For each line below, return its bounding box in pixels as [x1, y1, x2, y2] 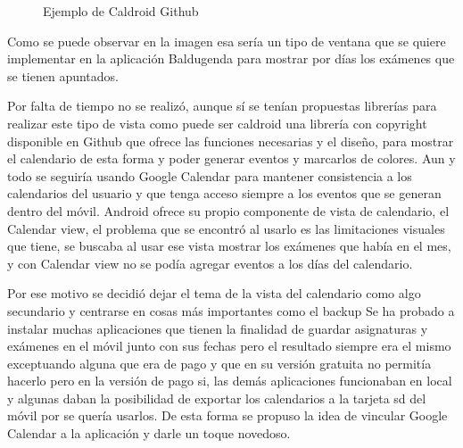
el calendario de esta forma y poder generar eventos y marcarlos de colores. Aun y [7, 149, 456, 168]
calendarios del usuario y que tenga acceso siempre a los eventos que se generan [7, 184, 442, 203]
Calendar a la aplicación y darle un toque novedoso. [7, 424, 291, 443]
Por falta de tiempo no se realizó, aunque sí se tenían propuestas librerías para [7, 96, 437, 115]
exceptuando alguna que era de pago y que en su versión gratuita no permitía [7, 353, 432, 372]
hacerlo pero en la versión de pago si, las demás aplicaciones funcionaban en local [7, 371, 452, 390]
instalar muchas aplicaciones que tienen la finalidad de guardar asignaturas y [7, 319, 428, 337]
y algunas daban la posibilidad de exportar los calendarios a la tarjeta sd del [7, 388, 426, 407]
